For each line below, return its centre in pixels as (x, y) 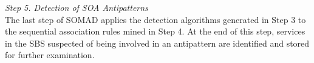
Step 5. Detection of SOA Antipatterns (77, 7)
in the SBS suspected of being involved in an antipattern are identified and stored (157, 43)
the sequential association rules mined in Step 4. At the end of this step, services (155, 31)
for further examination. (50, 55)
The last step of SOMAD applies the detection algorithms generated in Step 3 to (155, 19)
